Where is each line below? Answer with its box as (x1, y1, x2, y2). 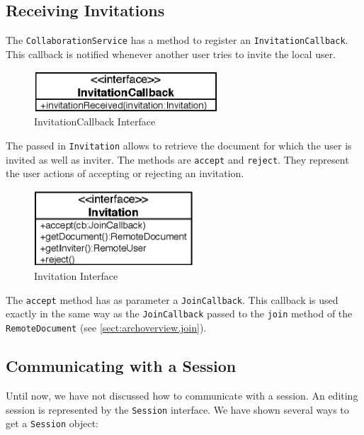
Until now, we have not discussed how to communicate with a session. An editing (6, 388, 358, 402)
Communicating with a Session (6, 355, 237, 377)
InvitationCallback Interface (34, 114, 156, 129)
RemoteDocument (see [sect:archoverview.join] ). (6, 320, 207, 335)
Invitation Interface (34, 269, 118, 283)
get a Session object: (6, 416, 99, 431)
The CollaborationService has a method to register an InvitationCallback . (6, 33, 348, 47)
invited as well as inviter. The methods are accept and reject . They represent (6, 152, 349, 166)
